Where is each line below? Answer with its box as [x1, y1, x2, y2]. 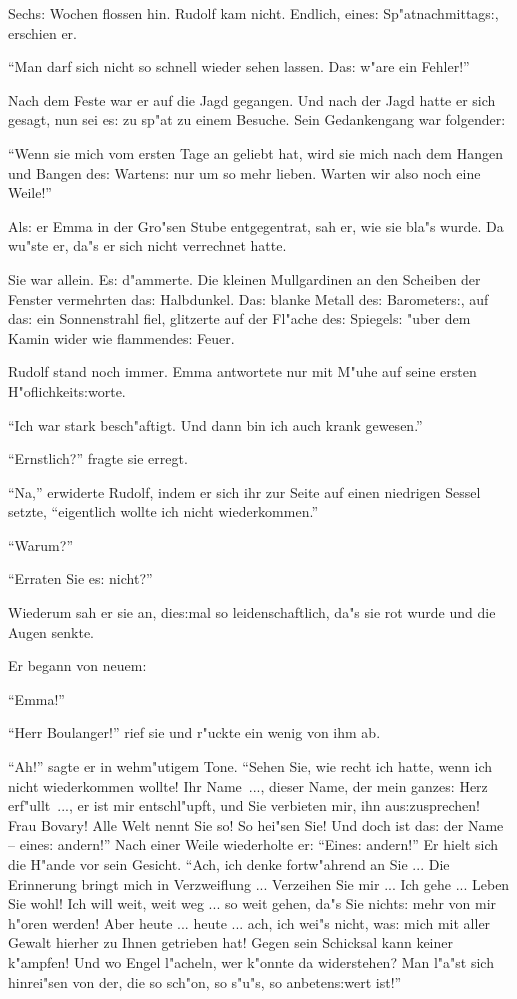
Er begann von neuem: [8, 655, 147, 676]
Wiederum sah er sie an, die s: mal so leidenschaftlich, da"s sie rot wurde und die [8, 602, 496, 623]
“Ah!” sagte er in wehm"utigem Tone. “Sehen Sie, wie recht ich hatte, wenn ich [8, 756, 493, 777]
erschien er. [8, 22, 77, 43]
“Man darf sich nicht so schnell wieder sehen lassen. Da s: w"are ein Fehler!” [8, 56, 470, 77]
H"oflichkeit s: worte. [8, 380, 126, 401]
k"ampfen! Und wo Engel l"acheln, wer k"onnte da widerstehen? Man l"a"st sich [8, 951, 494, 972]
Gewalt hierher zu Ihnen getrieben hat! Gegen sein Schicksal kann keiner [8, 932, 454, 953]
